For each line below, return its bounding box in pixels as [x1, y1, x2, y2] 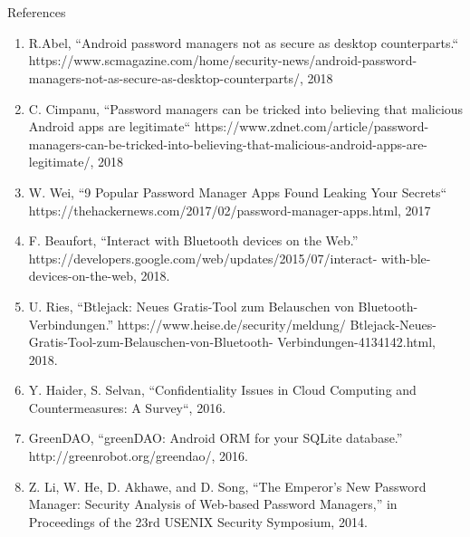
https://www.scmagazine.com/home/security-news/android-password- [28, 51, 417, 70]
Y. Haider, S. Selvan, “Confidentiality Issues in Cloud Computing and [28, 380, 417, 399]
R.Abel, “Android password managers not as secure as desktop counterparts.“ [28, 33, 459, 52]
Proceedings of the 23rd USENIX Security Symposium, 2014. [28, 512, 368, 531]
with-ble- [380, 248, 431, 267]
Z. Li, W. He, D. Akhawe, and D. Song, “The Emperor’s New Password [28, 476, 427, 495]
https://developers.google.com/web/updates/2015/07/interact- [28, 248, 378, 267]
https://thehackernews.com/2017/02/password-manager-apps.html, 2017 [28, 200, 431, 219]
